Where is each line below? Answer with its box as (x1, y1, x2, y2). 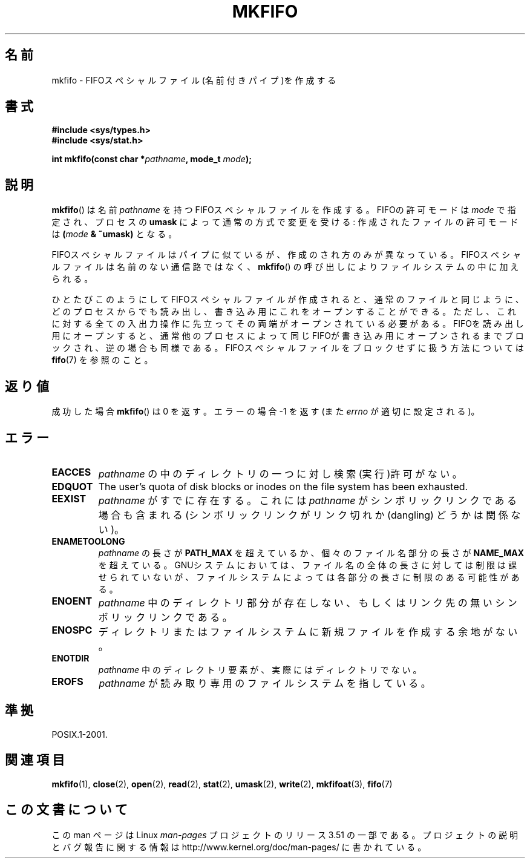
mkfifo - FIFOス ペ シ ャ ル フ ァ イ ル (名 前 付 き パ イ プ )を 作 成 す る (51, 74, 336, 85)
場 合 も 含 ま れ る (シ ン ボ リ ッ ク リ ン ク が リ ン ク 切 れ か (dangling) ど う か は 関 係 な (98, 508, 521, 521)
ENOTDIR (51, 652, 90, 663)
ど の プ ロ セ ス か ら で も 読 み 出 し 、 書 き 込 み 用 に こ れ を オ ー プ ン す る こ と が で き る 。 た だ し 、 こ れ (51, 306, 516, 317)
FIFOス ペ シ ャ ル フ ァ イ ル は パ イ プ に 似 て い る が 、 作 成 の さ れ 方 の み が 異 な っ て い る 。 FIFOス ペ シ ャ (51, 249, 521, 260)
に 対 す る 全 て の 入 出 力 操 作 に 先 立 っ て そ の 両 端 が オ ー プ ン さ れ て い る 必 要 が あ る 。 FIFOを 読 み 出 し (51, 318, 524, 329)
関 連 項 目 (5, 752, 65, 768)
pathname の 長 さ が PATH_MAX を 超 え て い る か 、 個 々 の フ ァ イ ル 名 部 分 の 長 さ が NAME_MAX (98, 547, 525, 558)
